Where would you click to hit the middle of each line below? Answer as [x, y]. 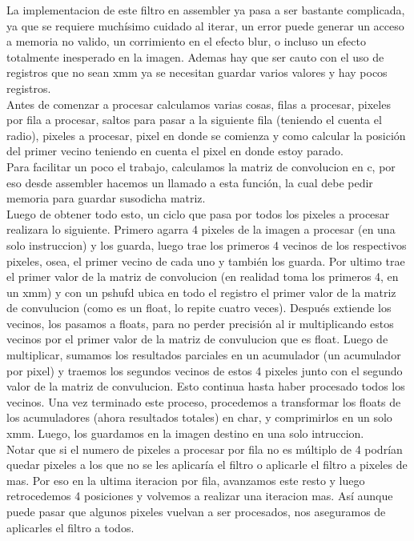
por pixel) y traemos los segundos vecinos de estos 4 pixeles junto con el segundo [205, 370]
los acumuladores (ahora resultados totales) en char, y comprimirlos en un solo [199, 417]
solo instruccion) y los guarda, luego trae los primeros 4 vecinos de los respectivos [207, 244]
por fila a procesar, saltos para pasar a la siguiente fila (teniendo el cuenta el [194, 120]
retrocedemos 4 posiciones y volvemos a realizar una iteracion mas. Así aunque [200, 496]
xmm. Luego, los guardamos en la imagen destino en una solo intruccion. [185, 433]
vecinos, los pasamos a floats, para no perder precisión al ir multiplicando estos [200, 323]
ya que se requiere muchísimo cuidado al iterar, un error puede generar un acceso [205, 25]
